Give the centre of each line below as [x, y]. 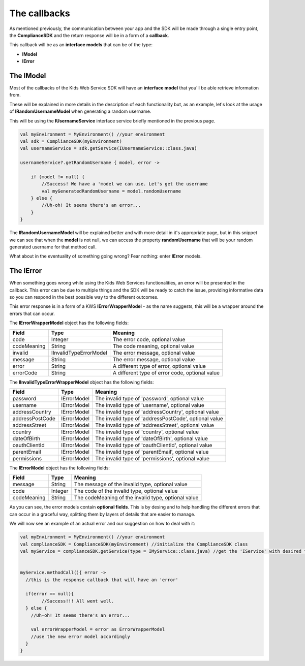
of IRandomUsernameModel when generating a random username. [80, 111]
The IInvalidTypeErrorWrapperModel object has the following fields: [82, 382]
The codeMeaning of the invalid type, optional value [136, 498]
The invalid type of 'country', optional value [147, 432]
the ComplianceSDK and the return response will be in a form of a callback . [89, 35]
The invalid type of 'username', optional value [149, 405]
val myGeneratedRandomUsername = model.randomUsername [111, 191]
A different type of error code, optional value [166, 372]
